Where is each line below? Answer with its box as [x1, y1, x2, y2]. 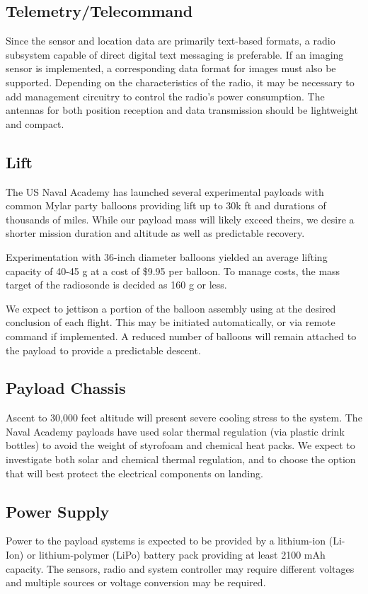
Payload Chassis [6, 377, 126, 399]
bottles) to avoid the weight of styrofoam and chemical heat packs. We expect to [6, 438, 355, 453]
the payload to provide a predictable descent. [6, 342, 201, 357]
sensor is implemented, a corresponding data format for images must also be [6, 61, 336, 76]
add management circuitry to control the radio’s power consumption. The [6, 88, 325, 103]
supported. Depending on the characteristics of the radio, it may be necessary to [6, 74, 355, 89]
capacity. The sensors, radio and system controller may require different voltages [6, 561, 355, 576]
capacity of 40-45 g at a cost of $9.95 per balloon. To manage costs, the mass [6, 263, 340, 278]
